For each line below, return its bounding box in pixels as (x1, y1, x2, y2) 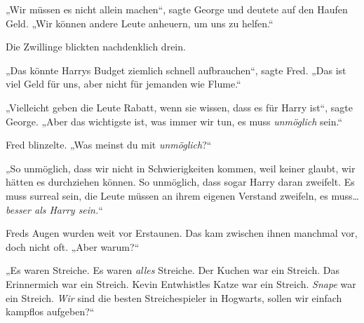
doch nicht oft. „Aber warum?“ (6, 239, 140, 254)
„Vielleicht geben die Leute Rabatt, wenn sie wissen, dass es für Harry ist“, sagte (6, 99, 353, 114)
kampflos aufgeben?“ (6, 304, 95, 319)
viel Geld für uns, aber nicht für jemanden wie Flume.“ (6, 76, 241, 91)
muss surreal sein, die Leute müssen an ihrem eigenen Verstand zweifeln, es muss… (6, 188, 359, 202)
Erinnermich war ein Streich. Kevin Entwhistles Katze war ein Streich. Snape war (6, 276, 356, 291)
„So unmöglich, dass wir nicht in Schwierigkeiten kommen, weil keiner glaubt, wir (6, 160, 356, 175)
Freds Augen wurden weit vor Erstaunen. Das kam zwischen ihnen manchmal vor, (6, 226, 358, 240)
